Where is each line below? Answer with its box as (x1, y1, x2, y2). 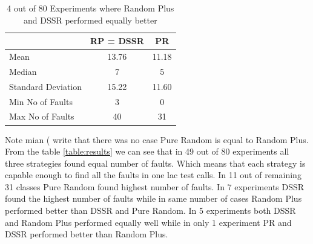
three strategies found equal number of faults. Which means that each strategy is (5, 156, 306, 169)
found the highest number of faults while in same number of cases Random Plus (5, 192, 302, 205)
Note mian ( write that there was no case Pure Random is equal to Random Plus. (5, 133, 309, 146)
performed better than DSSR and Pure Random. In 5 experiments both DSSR (5, 204, 296, 217)
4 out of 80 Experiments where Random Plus (7, 2, 174, 14)
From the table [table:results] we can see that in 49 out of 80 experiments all (5, 145, 289, 158)
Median (9, 65, 37, 77)
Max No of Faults (9, 110, 74, 123)
